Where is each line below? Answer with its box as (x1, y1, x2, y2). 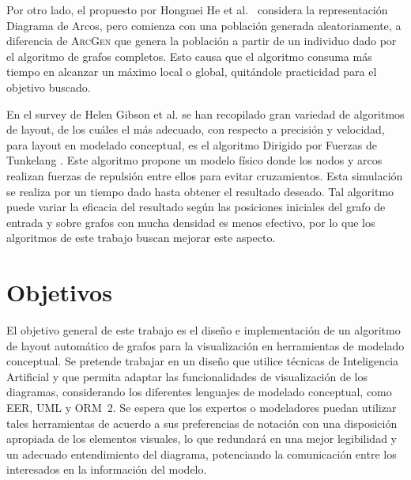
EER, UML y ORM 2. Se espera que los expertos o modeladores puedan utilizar (6, 399, 397, 415)
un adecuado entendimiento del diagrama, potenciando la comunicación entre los (6, 445, 397, 462)
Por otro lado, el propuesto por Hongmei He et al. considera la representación (6, 2, 388, 17)
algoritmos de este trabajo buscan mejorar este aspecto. (6, 229, 276, 246)
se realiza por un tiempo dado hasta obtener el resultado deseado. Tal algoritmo (6, 183, 394, 199)
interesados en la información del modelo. (6, 461, 207, 478)
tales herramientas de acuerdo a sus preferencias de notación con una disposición (6, 414, 398, 431)
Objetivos (6, 276, 112, 308)
